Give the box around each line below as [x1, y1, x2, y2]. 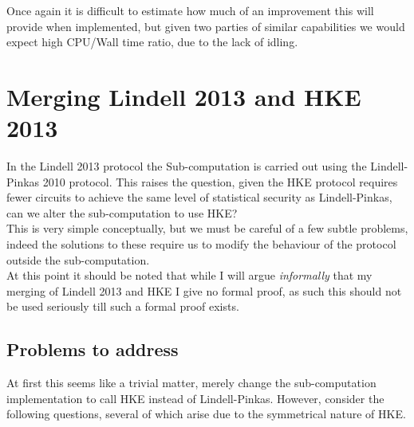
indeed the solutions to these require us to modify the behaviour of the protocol [6, 236, 396, 253]
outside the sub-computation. [6, 251, 150, 268]
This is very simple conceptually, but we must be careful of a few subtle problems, [6, 220, 408, 237]
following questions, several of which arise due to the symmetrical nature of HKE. [6, 405, 406, 422]
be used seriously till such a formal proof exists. [6, 298, 239, 315]
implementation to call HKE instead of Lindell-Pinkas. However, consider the [6, 390, 384, 406]
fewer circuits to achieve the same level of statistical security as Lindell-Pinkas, [6, 189, 392, 206]
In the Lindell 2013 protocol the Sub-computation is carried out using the [6, 158, 367, 174]
